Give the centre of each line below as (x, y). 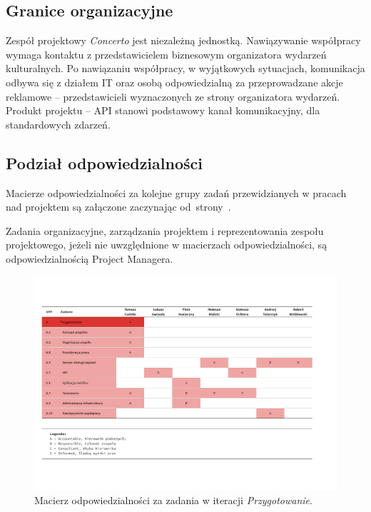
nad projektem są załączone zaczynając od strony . (118, 207)
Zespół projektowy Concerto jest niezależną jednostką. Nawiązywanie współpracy (183, 40)
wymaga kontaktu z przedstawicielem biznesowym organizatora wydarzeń (166, 54)
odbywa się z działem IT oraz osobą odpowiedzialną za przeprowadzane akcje (174, 82)
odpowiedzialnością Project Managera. (90, 258)
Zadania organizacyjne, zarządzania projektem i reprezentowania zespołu (165, 230)
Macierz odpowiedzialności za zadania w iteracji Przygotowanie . (173, 500)
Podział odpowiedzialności (104, 162)
